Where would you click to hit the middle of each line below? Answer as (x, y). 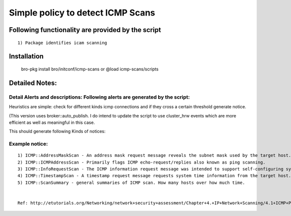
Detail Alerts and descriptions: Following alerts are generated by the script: (99, 97)
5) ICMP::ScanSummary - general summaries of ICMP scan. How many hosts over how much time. (131, 183)
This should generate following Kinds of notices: (57, 132)
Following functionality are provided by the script (85, 30)
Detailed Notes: (33, 83)
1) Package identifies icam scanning (63, 43)
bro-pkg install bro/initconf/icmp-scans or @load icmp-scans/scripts (90, 69)
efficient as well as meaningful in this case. (52, 122)
